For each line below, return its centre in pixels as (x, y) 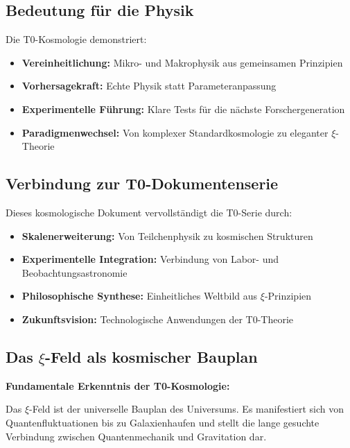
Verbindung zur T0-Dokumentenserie (142, 183)
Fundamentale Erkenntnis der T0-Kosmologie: (118, 385)
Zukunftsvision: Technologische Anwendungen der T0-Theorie (158, 319)
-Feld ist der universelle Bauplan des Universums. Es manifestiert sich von (187, 409)
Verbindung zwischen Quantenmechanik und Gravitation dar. (136, 436)
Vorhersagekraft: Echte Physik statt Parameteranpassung (149, 86)
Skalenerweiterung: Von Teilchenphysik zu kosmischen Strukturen (167, 235)
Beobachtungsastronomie (75, 272)
